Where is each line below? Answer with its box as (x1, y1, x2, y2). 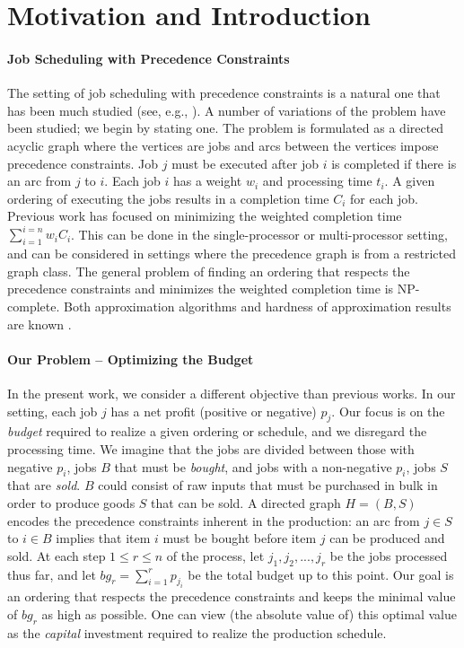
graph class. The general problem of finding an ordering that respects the (7, 261, 410, 280)
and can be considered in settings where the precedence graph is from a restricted (7, 244, 456, 263)
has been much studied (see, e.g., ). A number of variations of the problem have (7, 101, 446, 119)
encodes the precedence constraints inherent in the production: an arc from (7, 511, 420, 530)
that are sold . (7, 476, 81, 495)
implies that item (56, 529, 151, 547)
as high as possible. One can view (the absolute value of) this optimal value (41, 604, 457, 623)
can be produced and (329, 529, 445, 547)
